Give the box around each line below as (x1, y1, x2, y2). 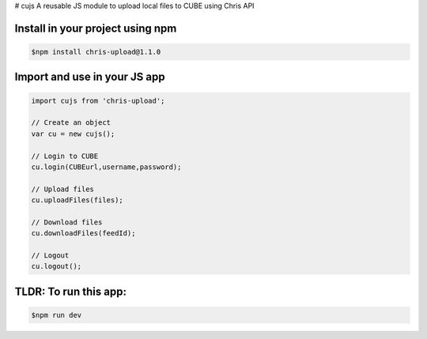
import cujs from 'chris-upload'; (31, 96, 165, 105)
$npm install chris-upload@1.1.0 (31, 47, 161, 56)
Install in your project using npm (14, 21, 177, 35)
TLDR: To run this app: (14, 284, 127, 298)
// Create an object (31, 119, 111, 127)
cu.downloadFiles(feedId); (31, 229, 136, 238)
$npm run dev (31, 311, 82, 320)
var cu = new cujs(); (31, 129, 115, 138)
